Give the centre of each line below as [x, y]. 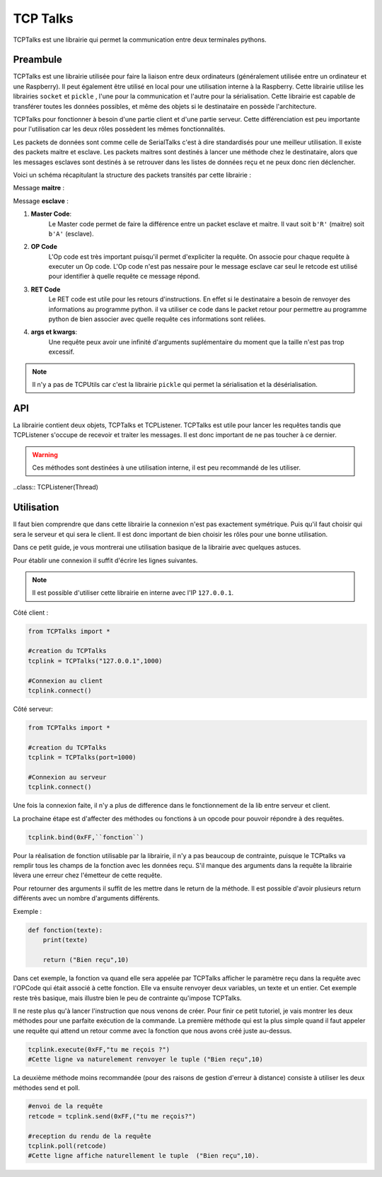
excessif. [61, 352]
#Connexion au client [65, 680]
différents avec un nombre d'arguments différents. [87, 898]
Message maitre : [39, 188]
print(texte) [65, 940]
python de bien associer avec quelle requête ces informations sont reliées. [157, 319]
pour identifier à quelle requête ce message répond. [125, 277]
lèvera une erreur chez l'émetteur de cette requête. [88, 875]
